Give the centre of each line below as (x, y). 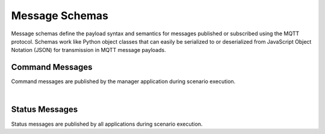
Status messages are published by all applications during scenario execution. (107, 124)
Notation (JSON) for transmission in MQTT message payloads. (88, 50)
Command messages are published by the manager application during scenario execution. (123, 81)
